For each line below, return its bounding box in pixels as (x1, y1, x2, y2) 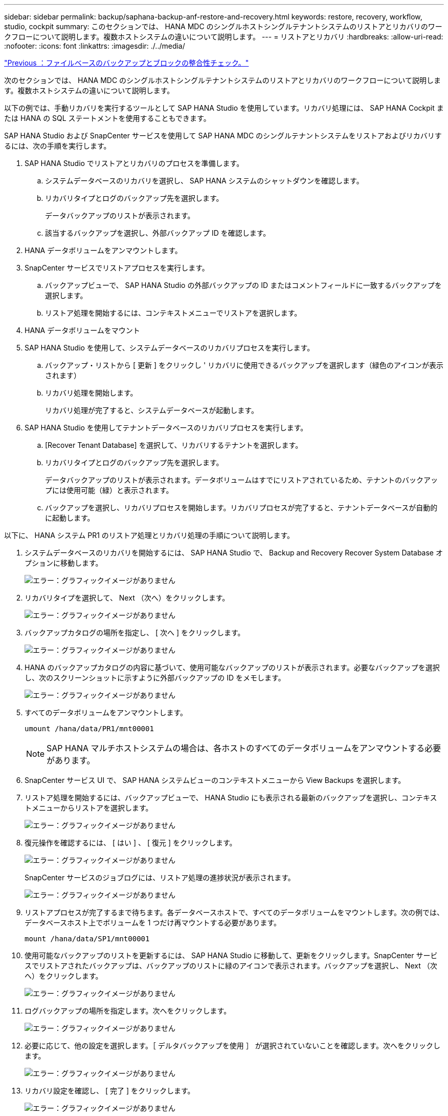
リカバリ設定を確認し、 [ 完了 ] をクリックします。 (25, 1086, 195, 1095)
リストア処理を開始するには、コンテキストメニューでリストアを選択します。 (45, 308, 302, 317)
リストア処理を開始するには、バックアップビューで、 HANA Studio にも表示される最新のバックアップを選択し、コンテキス (25, 793, 437, 802)
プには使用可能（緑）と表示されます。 (45, 486, 173, 494)
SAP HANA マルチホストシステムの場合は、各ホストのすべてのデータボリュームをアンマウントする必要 (47, 743, 441, 753)
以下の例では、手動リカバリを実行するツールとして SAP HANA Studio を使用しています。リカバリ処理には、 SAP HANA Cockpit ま (4, 104, 444, 112)
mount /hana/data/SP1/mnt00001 (25, 935, 150, 943)
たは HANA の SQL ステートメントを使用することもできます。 (4, 114, 211, 122)
